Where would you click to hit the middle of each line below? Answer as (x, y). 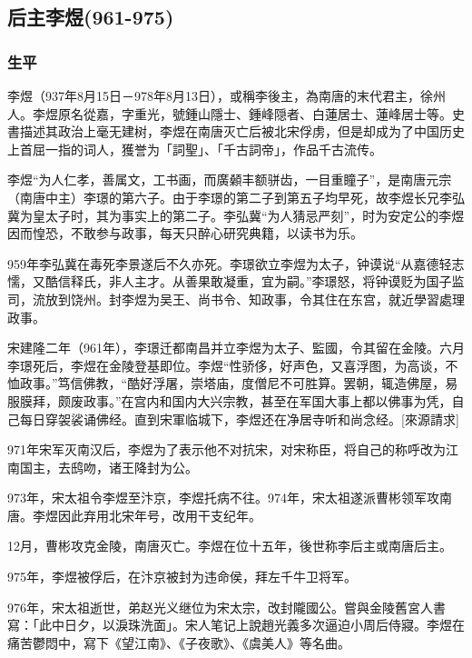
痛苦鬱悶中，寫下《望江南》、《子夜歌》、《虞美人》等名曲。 (179, 642)
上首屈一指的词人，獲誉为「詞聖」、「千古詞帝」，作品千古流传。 (195, 149)
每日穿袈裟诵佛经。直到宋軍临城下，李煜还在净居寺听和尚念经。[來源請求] (239, 419)
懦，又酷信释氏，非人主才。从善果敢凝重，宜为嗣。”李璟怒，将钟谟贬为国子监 (236, 281)
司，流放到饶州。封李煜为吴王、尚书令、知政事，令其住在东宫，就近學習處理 (236, 299)
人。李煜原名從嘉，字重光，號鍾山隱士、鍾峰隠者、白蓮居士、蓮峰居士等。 (230, 113)
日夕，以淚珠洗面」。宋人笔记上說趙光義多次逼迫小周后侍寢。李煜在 (264, 625)
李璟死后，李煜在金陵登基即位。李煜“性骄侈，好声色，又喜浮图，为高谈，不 (233, 365)
